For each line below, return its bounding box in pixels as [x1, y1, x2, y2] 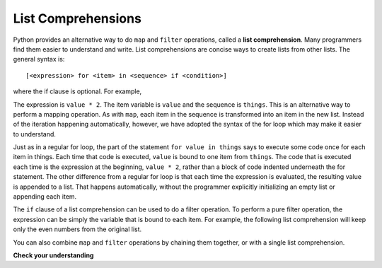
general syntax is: [13, 55, 65, 64]
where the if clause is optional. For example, [13, 87, 142, 95]
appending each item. [13, 192, 77, 201]
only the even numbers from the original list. [13, 225, 142, 233]
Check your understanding [13, 251, 94, 260]
